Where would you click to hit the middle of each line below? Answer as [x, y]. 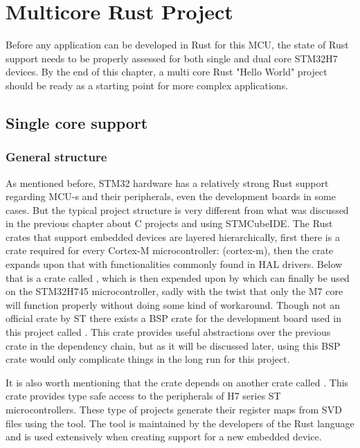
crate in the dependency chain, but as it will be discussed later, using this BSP [173, 345]
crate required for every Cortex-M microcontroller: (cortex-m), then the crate [170, 250]
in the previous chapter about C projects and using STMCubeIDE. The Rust [169, 223]
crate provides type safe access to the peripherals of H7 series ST [143, 396]
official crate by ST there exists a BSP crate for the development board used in [173, 318]
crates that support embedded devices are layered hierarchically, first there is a [173, 236]
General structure [56, 157]
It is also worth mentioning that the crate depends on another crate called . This [177, 382]
